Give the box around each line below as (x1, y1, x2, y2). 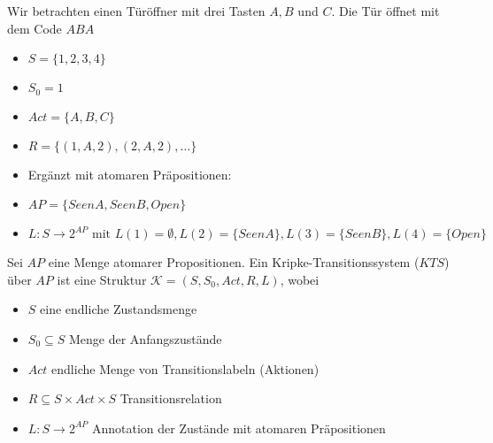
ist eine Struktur (57, 270, 147, 288)
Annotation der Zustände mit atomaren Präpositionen (92, 418, 386, 437)
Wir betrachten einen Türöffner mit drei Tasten (7, 2, 266, 19)
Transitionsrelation (119, 389, 222, 408)
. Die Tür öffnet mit (331, 2, 440, 19)
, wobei (280, 270, 320, 288)
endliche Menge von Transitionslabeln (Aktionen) (51, 359, 320, 378)
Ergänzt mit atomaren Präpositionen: (27, 164, 232, 183)
